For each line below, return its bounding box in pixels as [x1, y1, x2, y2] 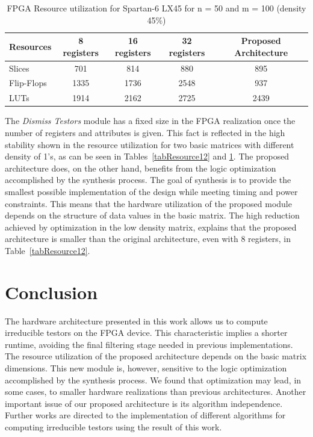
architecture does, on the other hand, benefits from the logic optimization [5, 161, 276, 174]
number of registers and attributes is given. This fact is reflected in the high [5, 126, 285, 138]
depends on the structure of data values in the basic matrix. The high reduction [5, 209, 300, 222]
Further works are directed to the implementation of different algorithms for [5, 409, 286, 421]
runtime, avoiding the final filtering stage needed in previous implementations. [5, 338, 293, 350]
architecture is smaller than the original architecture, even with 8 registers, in [5, 232, 291, 245]
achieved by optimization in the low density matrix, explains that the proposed [5, 220, 297, 233]
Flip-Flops [9, 76, 47, 89]
